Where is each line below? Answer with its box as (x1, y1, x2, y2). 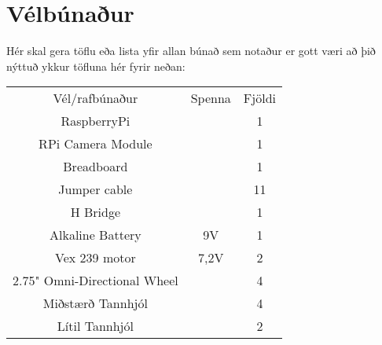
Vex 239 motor (55, 248, 136, 267)
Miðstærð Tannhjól (42, 294, 148, 313)
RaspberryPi (61, 112, 130, 130)
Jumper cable (58, 180, 133, 199)
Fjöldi (243, 89, 276, 108)
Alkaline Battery (49, 226, 141, 244)
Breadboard (63, 157, 128, 176)
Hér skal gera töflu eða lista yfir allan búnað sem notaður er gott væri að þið (6, 42, 376, 59)
